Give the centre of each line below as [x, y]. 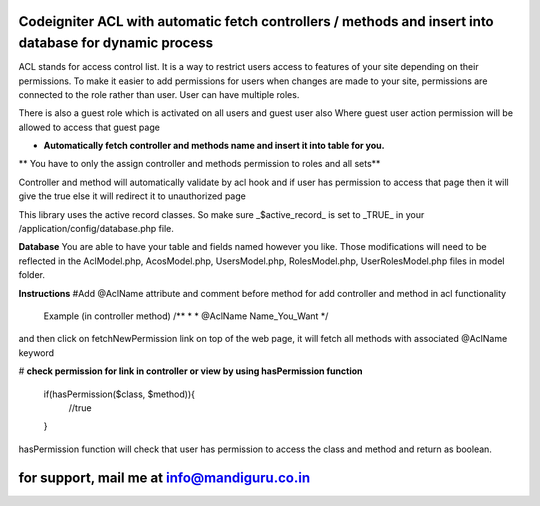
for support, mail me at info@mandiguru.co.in [164, 477]
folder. [31, 275]
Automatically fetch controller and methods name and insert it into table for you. [214, 146]
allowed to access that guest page [89, 127]
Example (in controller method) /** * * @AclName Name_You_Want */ [186, 316]
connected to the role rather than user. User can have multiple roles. [159, 94]
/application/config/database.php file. [96, 229]
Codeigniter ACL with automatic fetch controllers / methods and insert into [256, 21]
